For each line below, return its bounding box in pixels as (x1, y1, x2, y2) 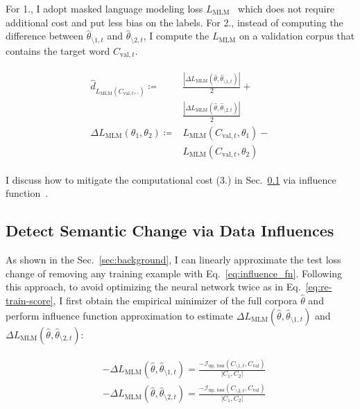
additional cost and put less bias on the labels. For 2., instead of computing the (6, 15, 343, 29)
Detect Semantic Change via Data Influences (6, 220, 334, 241)
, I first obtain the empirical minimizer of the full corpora (53, 293, 298, 308)
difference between (6, 28, 84, 43)
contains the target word (6, 43, 110, 58)
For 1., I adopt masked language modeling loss (6, 1, 203, 15)
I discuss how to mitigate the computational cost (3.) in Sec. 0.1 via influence (6, 172, 336, 186)
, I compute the (143, 28, 209, 43)
